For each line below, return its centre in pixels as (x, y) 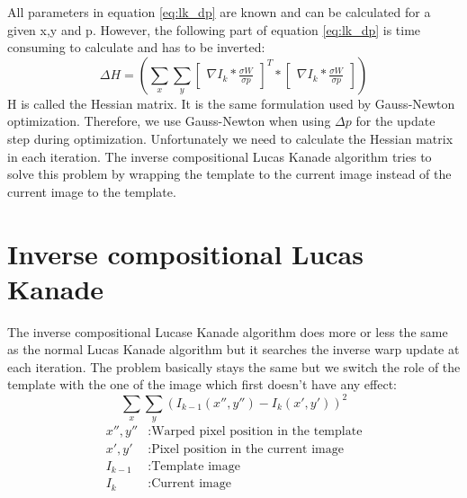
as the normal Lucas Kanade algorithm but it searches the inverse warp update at (233, 349)
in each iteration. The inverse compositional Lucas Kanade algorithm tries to (220, 156)
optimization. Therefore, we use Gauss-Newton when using (169, 121)
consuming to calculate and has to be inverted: (136, 47)
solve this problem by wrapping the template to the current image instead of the (229, 174)
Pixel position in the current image (247, 449)
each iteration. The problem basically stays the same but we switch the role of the (234, 366)
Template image (196, 467)
